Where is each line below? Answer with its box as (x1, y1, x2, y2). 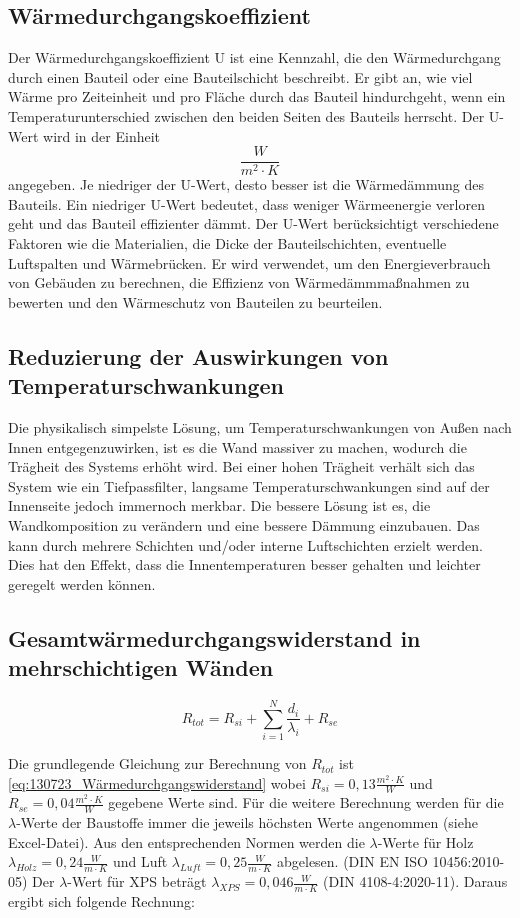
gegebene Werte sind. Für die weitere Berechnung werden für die (108, 792, 504, 813)
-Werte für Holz (377, 831, 474, 852)
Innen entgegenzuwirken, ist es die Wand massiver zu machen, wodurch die (8, 436, 467, 457)
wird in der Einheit (43, 125, 161, 146)
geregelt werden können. (8, 573, 156, 594)
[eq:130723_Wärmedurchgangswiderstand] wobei (8, 772, 306, 793)
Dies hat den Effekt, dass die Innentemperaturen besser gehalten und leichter (8, 554, 481, 575)
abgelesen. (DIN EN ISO (276, 851, 428, 872)
